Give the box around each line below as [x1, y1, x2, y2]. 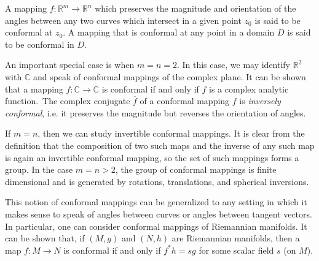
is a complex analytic [209, 82, 289, 95]
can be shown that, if [5, 232, 85, 244]
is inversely [239, 94, 281, 107]
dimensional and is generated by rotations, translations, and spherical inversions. [5, 175, 309, 187]
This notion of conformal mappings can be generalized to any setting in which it [5, 195, 307, 208]
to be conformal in [5, 37, 74, 50]
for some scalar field [199, 243, 274, 256]
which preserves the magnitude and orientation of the [95, 2, 296, 14]
